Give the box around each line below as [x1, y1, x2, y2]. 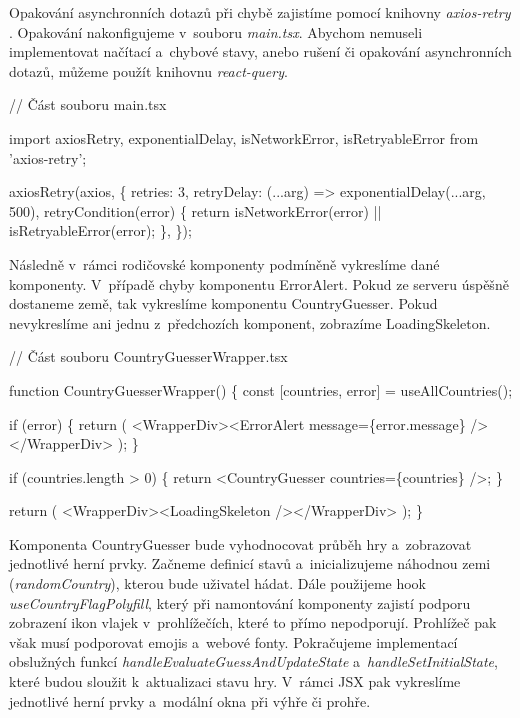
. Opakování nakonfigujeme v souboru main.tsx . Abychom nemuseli [9, 21, 423, 42]
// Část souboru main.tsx [9, 94, 167, 115]
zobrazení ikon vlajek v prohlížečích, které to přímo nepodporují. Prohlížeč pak [9, 612, 497, 633]
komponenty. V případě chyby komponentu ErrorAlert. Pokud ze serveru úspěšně [9, 273, 509, 294]
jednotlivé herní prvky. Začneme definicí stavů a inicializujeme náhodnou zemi [9, 553, 491, 574]
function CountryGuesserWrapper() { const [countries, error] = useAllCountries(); [9, 379, 513, 400]
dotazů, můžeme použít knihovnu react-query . [9, 60, 288, 81]
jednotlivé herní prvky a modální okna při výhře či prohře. [9, 690, 371, 711]
